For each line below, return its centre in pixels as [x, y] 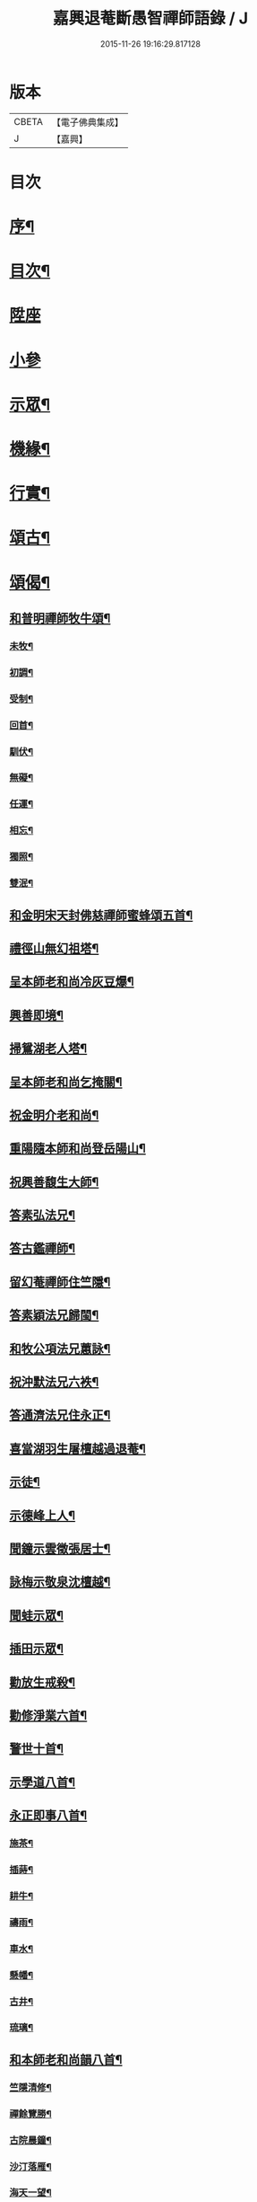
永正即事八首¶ [48, 1816]
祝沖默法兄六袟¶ [54, 1382]
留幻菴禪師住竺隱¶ [60, 1282]
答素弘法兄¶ [43, 1215]
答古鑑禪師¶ [43, 1248]
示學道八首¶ [43, 1782]
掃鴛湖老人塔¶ [48, 1049]
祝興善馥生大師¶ [54, 1182]
